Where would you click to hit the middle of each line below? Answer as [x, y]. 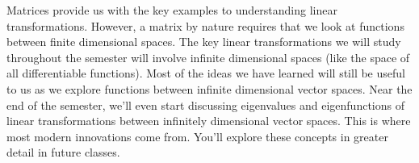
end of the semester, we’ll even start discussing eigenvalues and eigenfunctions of [205, 104]
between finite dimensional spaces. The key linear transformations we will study [204, 42]
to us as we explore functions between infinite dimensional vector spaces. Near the [209, 88]
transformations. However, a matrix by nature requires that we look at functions [205, 25]
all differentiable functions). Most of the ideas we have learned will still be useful [206, 73]
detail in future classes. [63, 152]
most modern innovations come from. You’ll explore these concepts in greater [197, 136]
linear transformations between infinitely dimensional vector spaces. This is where [209, 121]
